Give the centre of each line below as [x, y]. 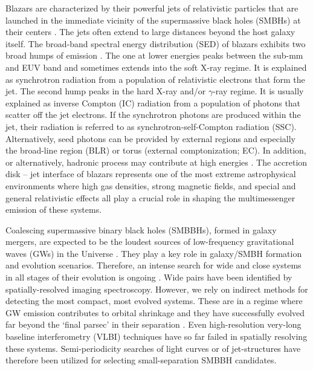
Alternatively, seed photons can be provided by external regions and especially [150, 138]
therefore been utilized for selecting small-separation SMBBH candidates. [141, 360]
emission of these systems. [54, 209]
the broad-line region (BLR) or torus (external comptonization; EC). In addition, [156, 150]
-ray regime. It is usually [258, 91]
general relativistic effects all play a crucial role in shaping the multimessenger [150, 197]
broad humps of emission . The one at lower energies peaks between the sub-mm [154, 55]
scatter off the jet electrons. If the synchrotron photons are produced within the [153, 115]
